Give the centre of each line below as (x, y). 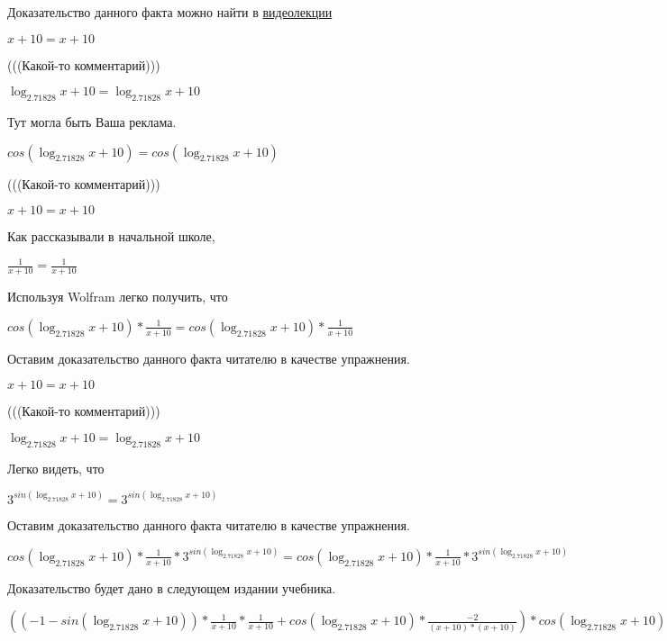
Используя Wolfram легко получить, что (118, 297)
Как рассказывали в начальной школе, (111, 236)
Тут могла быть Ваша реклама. (92, 121)
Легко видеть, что (56, 468)
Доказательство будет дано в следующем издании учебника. (172, 587)
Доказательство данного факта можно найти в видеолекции (170, 12)
